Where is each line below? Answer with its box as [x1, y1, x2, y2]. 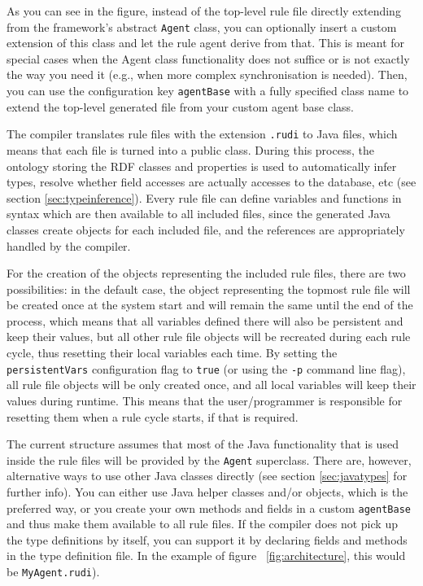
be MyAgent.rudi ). [7, 562, 100, 579]
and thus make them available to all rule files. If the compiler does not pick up [7, 515, 398, 532]
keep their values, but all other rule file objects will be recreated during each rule [7, 328, 411, 345]
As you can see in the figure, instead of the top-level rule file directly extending [7, 2, 401, 19]
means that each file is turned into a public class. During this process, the [7, 141, 374, 158]
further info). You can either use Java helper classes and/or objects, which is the [7, 483, 408, 500]
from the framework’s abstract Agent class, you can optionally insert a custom [7, 18, 397, 35]
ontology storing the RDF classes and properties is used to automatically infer [7, 157, 397, 174]
